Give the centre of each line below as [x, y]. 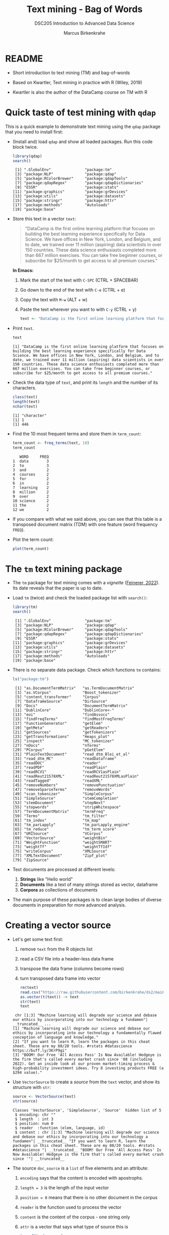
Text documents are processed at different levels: [64, 869]
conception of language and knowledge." [55, 1038]
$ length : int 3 [34, 1119]
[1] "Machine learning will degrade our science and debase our [81, 1028]
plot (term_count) [31, 548]
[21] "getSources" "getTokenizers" [64, 732]
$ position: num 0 [34, 1124]
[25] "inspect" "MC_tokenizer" [63, 741]
